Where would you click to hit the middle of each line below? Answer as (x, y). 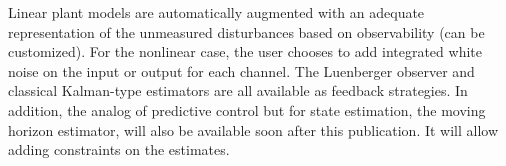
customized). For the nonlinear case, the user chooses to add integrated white (245, 51)
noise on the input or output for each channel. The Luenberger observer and (241, 70)
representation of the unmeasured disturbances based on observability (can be (246, 31)
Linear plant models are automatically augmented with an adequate (216, 12)
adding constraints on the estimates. (119, 149)
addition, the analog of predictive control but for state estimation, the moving (247, 109)
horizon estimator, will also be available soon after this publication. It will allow (253, 129)
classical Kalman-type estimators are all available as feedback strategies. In (238, 90)
